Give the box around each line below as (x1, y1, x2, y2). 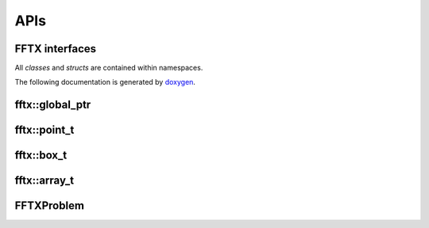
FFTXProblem (14, 199, 85, 213)
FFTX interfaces (14, 42, 97, 55)
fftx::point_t (14, 123, 75, 137)
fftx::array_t (14, 174, 75, 188)
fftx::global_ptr (14, 98, 91, 112)
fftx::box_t (14, 149, 68, 162)
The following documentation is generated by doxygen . (14, 78, 196, 87)
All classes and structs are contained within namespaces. (14, 63, 203, 73)
